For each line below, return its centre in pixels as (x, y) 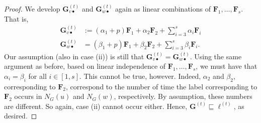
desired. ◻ (21, 116)
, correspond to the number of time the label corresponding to (161, 86)
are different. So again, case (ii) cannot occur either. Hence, (96, 106)
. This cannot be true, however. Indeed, (140, 76)
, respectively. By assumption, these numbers (183, 96)
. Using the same (216, 56)
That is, (16, 18)
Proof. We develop (32, 9)
